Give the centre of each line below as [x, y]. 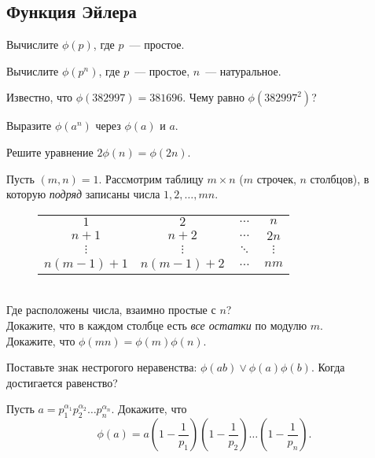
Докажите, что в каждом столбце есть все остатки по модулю [157, 325]
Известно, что [40, 97]
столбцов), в [340, 178]
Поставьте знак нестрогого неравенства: [102, 367]
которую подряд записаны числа [83, 194]
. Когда [328, 367]
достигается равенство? [62, 382]
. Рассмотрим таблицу [151, 178]
